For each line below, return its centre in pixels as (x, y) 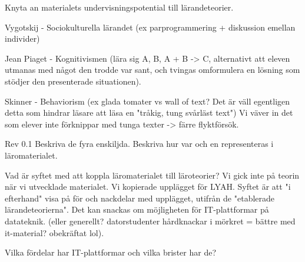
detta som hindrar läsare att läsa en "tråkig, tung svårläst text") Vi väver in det (149, 112)
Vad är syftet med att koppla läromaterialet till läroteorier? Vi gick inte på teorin (152, 175)
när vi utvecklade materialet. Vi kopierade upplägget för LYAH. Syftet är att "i (148, 187)
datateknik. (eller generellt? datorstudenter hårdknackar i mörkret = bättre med (150, 221)
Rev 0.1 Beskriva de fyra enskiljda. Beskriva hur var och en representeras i (139, 144)
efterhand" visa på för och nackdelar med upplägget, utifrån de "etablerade (140, 198)
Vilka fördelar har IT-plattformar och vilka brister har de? (110, 252)
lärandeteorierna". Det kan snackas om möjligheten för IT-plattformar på (137, 209)
